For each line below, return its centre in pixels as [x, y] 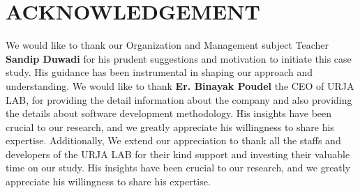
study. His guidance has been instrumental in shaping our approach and [159, 72]
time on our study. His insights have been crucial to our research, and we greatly [178, 168]
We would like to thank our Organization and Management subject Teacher [167, 45]
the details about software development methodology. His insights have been [169, 113]
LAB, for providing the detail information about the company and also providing [179, 99]
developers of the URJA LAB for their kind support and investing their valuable [178, 154]
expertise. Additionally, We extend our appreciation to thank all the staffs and [173, 140]
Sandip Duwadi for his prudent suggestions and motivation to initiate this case [179, 58]
